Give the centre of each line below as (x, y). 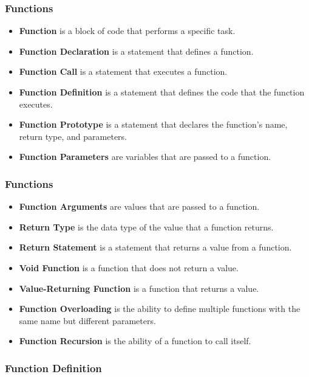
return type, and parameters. (73, 136)
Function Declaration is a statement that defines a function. (136, 51)
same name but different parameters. (87, 320)
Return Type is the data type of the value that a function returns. (146, 227)
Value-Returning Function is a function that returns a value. (139, 288)
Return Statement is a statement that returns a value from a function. (155, 247)
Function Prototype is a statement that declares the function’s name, (153, 124)
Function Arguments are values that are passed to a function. (139, 206)
